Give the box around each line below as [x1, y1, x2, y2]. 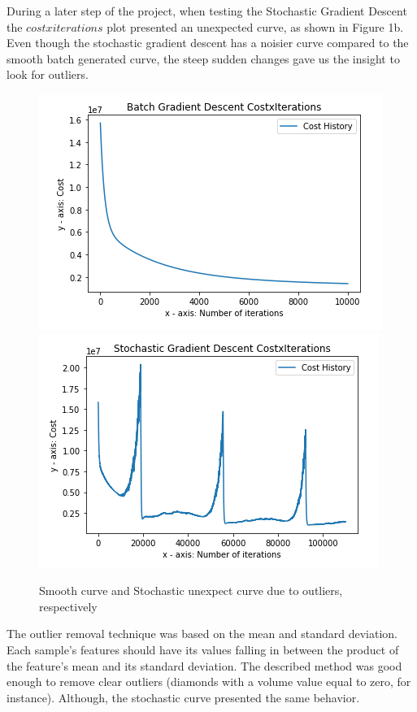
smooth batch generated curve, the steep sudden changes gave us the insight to [7, 50, 400, 67]
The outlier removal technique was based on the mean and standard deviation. [7, 625, 398, 642]
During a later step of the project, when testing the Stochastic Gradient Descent [7, 2, 407, 19]
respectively [39, 597, 98, 614]
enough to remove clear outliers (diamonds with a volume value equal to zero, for [7, 673, 411, 690]
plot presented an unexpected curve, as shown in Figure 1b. [106, 18, 404, 35]
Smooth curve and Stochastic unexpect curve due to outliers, [39, 582, 343, 599]
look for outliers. [7, 66, 89, 83]
